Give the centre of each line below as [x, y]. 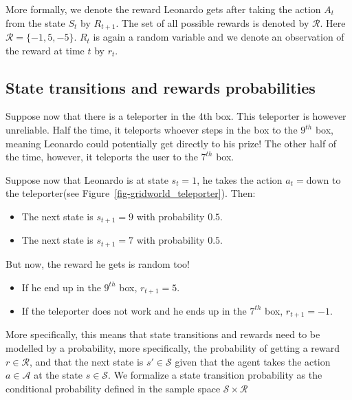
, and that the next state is [86, 361]
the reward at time [45, 50]
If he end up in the [61, 287]
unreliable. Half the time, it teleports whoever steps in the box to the [152, 130]
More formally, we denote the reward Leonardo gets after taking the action [163, 9]
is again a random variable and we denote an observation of [219, 37]
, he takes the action [240, 179]
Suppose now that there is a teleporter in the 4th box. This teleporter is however [176, 116]
